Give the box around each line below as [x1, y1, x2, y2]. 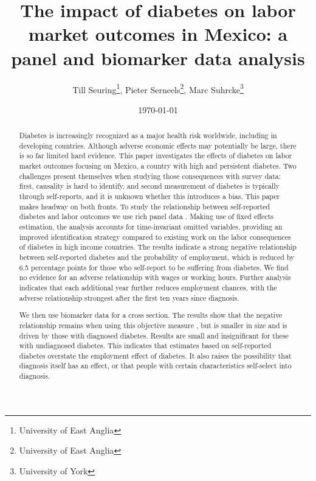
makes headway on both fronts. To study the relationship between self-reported [19, 201, 270, 211]
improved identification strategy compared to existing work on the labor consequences [19, 231, 291, 242]
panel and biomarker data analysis [11, 45, 305, 70]
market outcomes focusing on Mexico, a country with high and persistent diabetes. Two [19, 161, 297, 171]
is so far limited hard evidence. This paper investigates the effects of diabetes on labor [19, 150, 292, 161]
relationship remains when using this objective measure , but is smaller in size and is [19, 320, 287, 330]
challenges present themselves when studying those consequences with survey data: [19, 170, 281, 181]
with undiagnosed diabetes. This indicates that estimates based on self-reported [19, 340, 272, 351]
